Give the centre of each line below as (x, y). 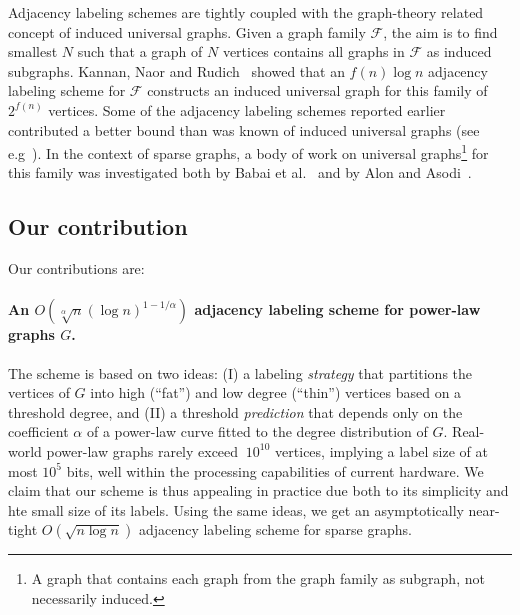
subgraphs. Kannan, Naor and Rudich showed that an (176, 70)
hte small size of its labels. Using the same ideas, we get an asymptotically (236, 509)
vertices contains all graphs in (313, 51)
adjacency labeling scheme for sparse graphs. (275, 529)
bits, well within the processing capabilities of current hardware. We (275, 470)
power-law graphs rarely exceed (142, 450)
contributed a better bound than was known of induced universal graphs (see (244, 129)
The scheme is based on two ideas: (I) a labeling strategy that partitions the (240, 372)
